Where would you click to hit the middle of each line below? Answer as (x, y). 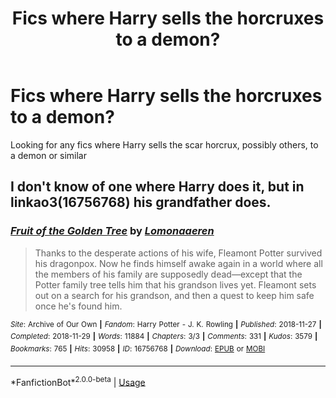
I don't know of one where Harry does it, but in (157, 187)
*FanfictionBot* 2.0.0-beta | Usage (78, 381)
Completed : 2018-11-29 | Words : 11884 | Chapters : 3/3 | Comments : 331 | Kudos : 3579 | (164, 337)
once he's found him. (78, 306)
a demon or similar (48, 155)
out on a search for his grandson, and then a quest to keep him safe (174, 295)
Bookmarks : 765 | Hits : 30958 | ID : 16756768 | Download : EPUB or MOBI (138, 348)
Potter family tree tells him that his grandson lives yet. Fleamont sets (175, 284)
